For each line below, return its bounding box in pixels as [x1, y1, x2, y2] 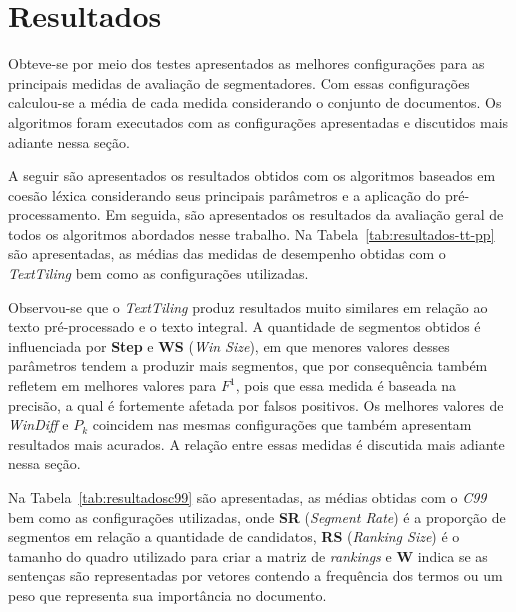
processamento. [8, 204, 101, 225]
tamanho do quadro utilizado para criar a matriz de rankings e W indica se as [8, 545, 488, 566]
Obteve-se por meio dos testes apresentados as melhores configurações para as [8, 53, 485, 74]
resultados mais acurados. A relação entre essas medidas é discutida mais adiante [8, 433, 505, 454]
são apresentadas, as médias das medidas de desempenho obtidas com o [8, 243, 446, 264]
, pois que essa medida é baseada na [235, 375, 457, 396]
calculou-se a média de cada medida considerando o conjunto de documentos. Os [8, 92, 502, 113]
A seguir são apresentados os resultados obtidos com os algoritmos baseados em [8, 165, 496, 186]
